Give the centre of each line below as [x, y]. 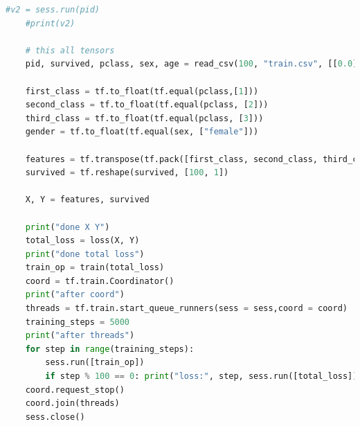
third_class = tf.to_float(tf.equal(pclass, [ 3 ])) [144, 118]
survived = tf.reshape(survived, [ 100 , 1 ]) [127, 173]
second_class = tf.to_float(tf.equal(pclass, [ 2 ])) [147, 105]
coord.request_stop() [75, 390]
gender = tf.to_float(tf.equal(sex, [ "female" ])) [142, 132]
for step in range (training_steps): [110, 349]
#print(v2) [50, 23]
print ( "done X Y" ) [67, 227]
